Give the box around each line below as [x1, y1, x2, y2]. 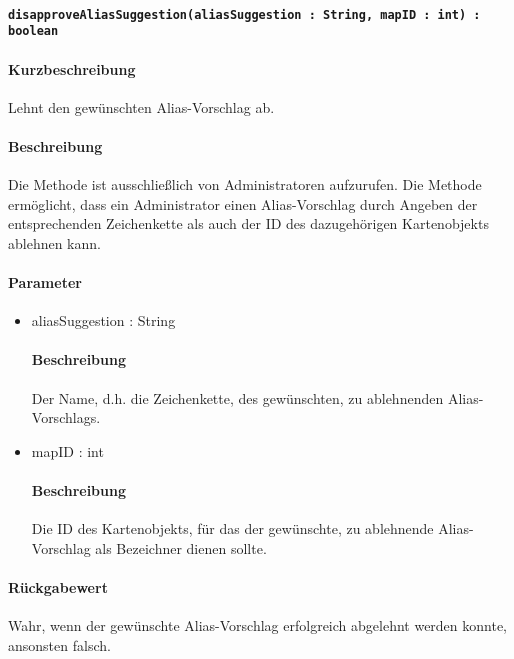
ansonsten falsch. [8, 634, 111, 655]
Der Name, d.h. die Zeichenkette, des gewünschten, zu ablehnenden [31, 387, 444, 408]
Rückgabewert [8, 577, 108, 598]
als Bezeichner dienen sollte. [95, 537, 267, 558]
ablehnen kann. [8, 232, 101, 253]
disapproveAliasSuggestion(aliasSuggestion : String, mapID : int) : [8, 7, 481, 22]
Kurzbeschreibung [8, 58, 136, 79]
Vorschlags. [31, 407, 101, 428]
